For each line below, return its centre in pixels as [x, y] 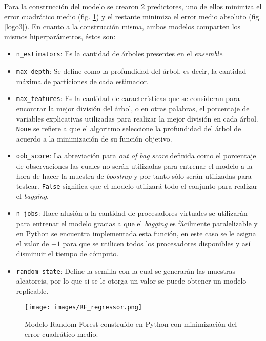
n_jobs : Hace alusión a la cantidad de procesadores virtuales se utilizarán [132, 213]
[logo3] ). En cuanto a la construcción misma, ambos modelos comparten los [122, 26]
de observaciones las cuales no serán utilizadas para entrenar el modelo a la [134, 166]
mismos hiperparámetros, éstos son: [60, 36]
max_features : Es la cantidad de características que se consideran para [128, 98]
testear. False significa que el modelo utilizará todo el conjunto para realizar [137, 186]
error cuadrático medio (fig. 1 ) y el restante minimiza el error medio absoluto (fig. [133, 16]
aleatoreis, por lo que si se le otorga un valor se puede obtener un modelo [131, 281]
